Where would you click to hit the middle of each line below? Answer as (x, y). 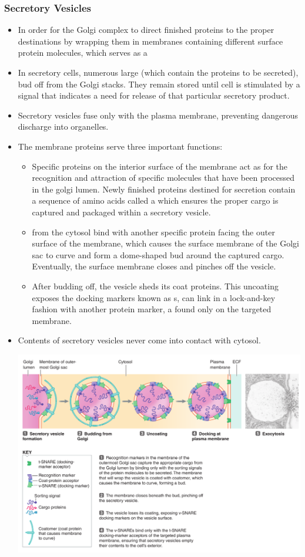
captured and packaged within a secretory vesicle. (121, 212)
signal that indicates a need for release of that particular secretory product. (154, 95)
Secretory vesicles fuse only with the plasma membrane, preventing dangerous (158, 115)
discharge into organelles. (63, 126)
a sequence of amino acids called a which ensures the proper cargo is (155, 200)
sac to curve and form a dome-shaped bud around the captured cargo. (158, 254)
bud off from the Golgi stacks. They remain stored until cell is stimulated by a (159, 84)
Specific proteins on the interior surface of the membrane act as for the (160, 166)
